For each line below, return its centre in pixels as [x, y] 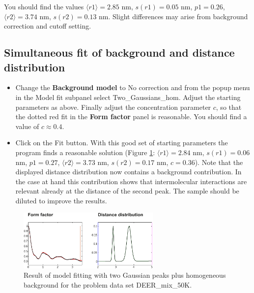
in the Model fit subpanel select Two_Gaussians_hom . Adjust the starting [128, 97]
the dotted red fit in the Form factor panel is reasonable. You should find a [131, 116]
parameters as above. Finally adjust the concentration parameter [113, 107]
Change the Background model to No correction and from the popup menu [133, 87]
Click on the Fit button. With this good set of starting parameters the [122, 143]
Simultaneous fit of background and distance [119, 52]
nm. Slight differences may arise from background [173, 16]
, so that [229, 107]
